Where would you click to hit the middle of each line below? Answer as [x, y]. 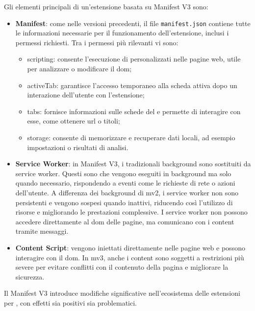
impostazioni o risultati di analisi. [78, 147]
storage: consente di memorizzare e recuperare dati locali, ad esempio [131, 137]
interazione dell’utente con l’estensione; [86, 95]
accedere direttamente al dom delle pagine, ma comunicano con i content [125, 221]
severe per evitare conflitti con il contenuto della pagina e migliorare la [122, 267]
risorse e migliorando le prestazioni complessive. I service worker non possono [131, 212]
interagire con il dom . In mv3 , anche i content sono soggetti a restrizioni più [130, 257]
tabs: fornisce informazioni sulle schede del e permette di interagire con [134, 111]
